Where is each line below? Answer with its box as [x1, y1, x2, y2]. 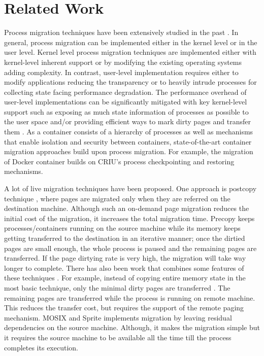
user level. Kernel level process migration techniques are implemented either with [4, 47, 256, 57]
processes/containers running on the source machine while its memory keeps [4, 223, 241, 233]
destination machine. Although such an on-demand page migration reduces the [4, 203, 249, 213]
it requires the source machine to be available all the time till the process [4, 332, 232, 342]
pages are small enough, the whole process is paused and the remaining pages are [4, 242, 257, 253]
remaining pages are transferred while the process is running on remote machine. [4, 292, 255, 303]
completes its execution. [4, 342, 78, 352]
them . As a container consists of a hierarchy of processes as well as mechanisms [4, 126, 253, 137]
